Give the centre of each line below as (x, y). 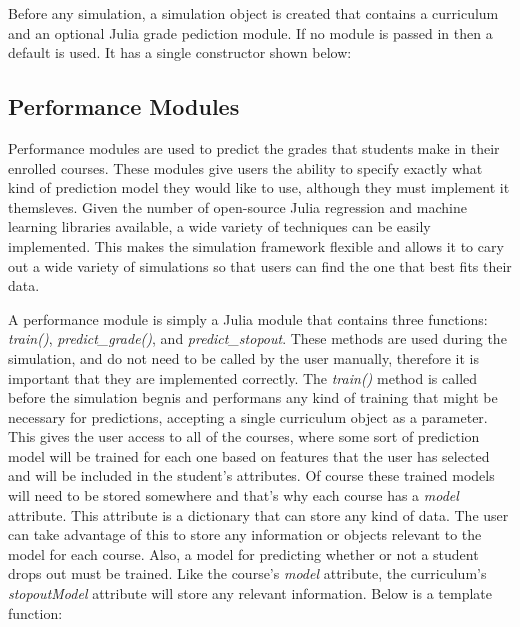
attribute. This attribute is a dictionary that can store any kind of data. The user (258, 514)
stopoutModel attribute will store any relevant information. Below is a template (250, 593)
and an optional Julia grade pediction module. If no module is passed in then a (250, 32)
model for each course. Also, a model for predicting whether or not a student (243, 553)
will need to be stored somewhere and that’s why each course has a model (233, 495)
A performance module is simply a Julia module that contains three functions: (248, 318)
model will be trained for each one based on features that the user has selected (249, 455)
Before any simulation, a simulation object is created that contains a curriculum (253, 13)
